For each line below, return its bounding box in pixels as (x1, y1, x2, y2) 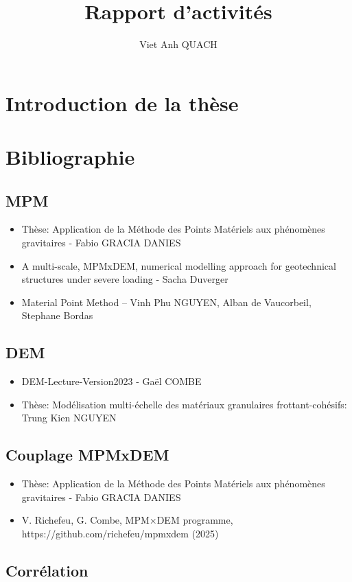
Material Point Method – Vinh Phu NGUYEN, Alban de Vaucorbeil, (21, 294, 312, 309)
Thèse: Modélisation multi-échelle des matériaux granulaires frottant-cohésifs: (21, 397, 347, 411)
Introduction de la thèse (5, 89, 239, 117)
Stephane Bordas (21, 308, 93, 323)
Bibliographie (5, 143, 135, 171)
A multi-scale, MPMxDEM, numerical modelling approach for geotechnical (21, 258, 336, 272)
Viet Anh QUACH (139, 37, 218, 51)
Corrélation (5, 560, 89, 581)
